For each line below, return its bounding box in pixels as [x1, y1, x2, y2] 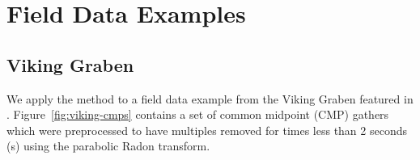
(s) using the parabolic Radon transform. [6, 137, 210, 154]
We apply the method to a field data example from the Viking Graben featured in [6, 90, 414, 107]
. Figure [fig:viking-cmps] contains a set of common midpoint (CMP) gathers [6, 106, 389, 123]
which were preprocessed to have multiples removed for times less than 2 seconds [6, 121, 407, 138]
